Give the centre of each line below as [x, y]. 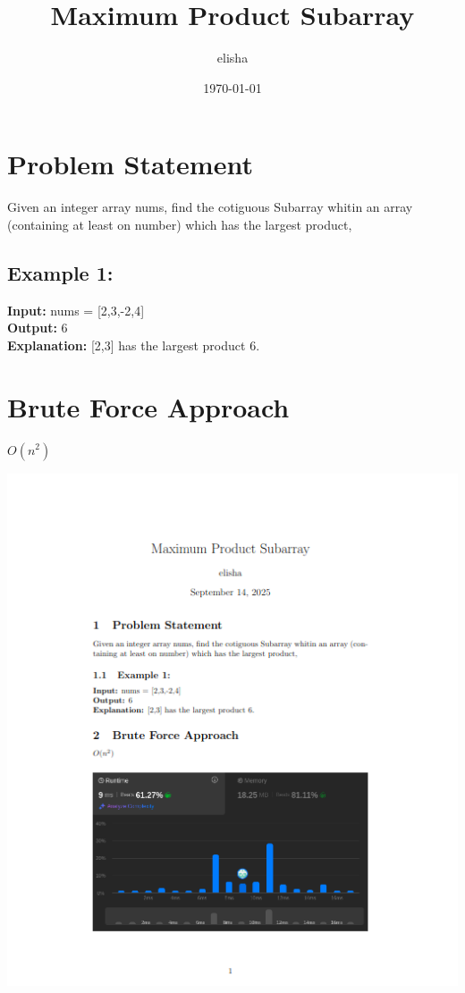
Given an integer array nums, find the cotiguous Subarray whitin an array [210, 207]
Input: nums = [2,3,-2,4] [76, 310]
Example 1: [60, 272]
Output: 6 [38, 328]
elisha [232, 58]
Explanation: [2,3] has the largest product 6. [134, 345]
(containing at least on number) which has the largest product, [180, 224]
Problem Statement [130, 164]
